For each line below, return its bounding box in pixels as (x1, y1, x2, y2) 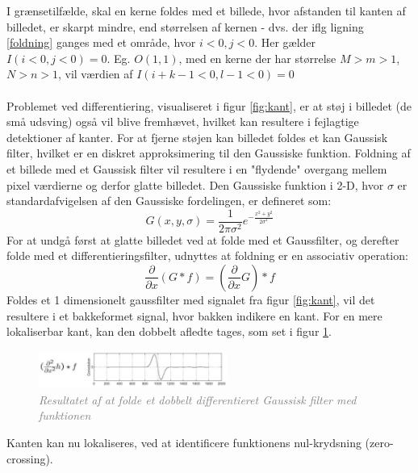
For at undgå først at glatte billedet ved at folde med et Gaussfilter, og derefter (6, 231, 399, 248)
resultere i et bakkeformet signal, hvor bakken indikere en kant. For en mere (6, 307, 382, 324)
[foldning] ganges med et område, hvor (6, 34, 196, 51)
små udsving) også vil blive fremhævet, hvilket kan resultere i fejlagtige (6, 113, 359, 130)
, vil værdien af (57, 65, 133, 82)
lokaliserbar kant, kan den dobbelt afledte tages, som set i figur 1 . (6, 323, 332, 340)
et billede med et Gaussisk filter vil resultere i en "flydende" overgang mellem (6, 160, 387, 177)
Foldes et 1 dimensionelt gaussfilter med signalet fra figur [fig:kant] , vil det (6, 291, 375, 308)
